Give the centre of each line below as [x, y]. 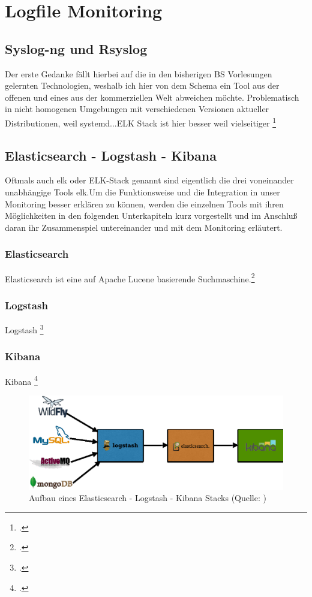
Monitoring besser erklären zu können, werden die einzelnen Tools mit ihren [144, 203]
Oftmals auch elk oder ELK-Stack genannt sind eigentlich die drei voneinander [149, 180]
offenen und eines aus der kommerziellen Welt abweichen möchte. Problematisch [152, 97]
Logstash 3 [24, 329]
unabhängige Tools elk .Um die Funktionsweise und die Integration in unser [142, 192]
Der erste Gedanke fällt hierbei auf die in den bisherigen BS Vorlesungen [139, 73]
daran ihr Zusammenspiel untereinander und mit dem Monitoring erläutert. [144, 227]
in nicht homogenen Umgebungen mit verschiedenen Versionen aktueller [137, 109]
